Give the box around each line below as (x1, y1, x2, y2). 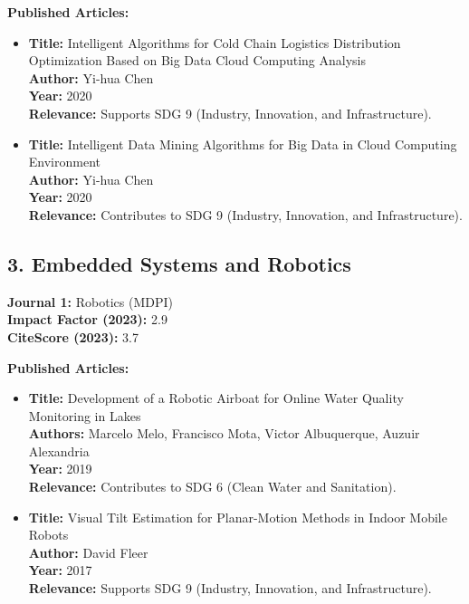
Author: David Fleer (28, 542, 148, 561)
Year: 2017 (28, 561, 92, 580)
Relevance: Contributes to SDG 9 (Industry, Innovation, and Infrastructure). (28, 205, 463, 224)
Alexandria (28, 441, 90, 460)
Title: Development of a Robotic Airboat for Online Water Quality (28, 388, 404, 407)
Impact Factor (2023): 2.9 (7, 310, 167, 329)
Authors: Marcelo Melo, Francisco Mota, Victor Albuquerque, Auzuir (28, 424, 420, 443)
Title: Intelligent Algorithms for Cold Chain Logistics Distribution (28, 33, 401, 52)
